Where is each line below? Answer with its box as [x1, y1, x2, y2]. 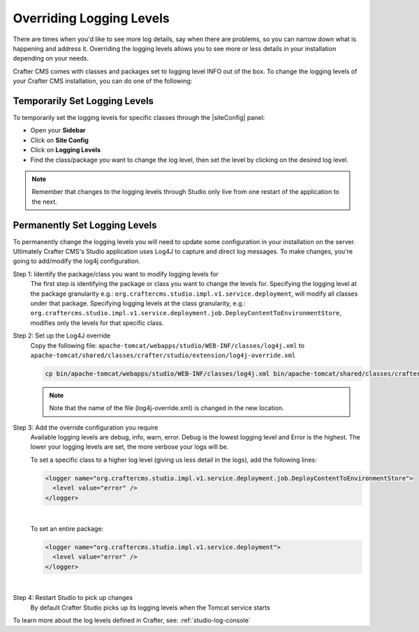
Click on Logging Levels [30, 146, 101, 154]
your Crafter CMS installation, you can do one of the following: [13, 77, 193, 85]
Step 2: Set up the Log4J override [13, 331, 111, 340]
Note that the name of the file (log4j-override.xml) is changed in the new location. [49, 404, 284, 412]
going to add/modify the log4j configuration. [13, 257, 141, 265]
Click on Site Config [30, 136, 89, 144]
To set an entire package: [30, 525, 104, 533]
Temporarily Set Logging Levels [13, 95, 154, 107]
